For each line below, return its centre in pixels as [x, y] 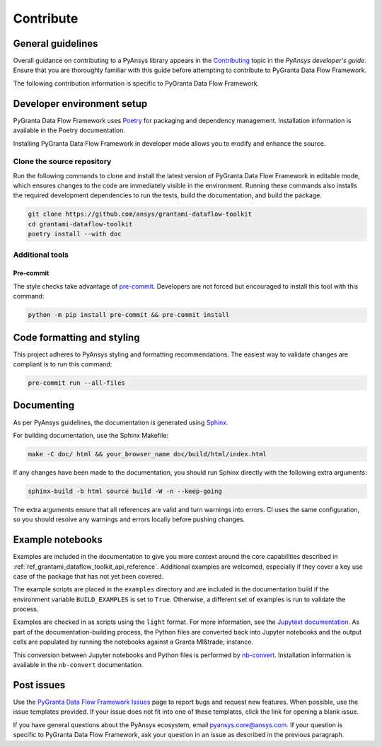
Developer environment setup [80, 104]
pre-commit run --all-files [76, 383]
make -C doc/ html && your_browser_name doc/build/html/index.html [147, 454]
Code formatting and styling [76, 337]
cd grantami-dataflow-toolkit [80, 224]
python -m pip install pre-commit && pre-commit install [129, 315]
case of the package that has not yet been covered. [88, 576]
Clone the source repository [62, 161]
